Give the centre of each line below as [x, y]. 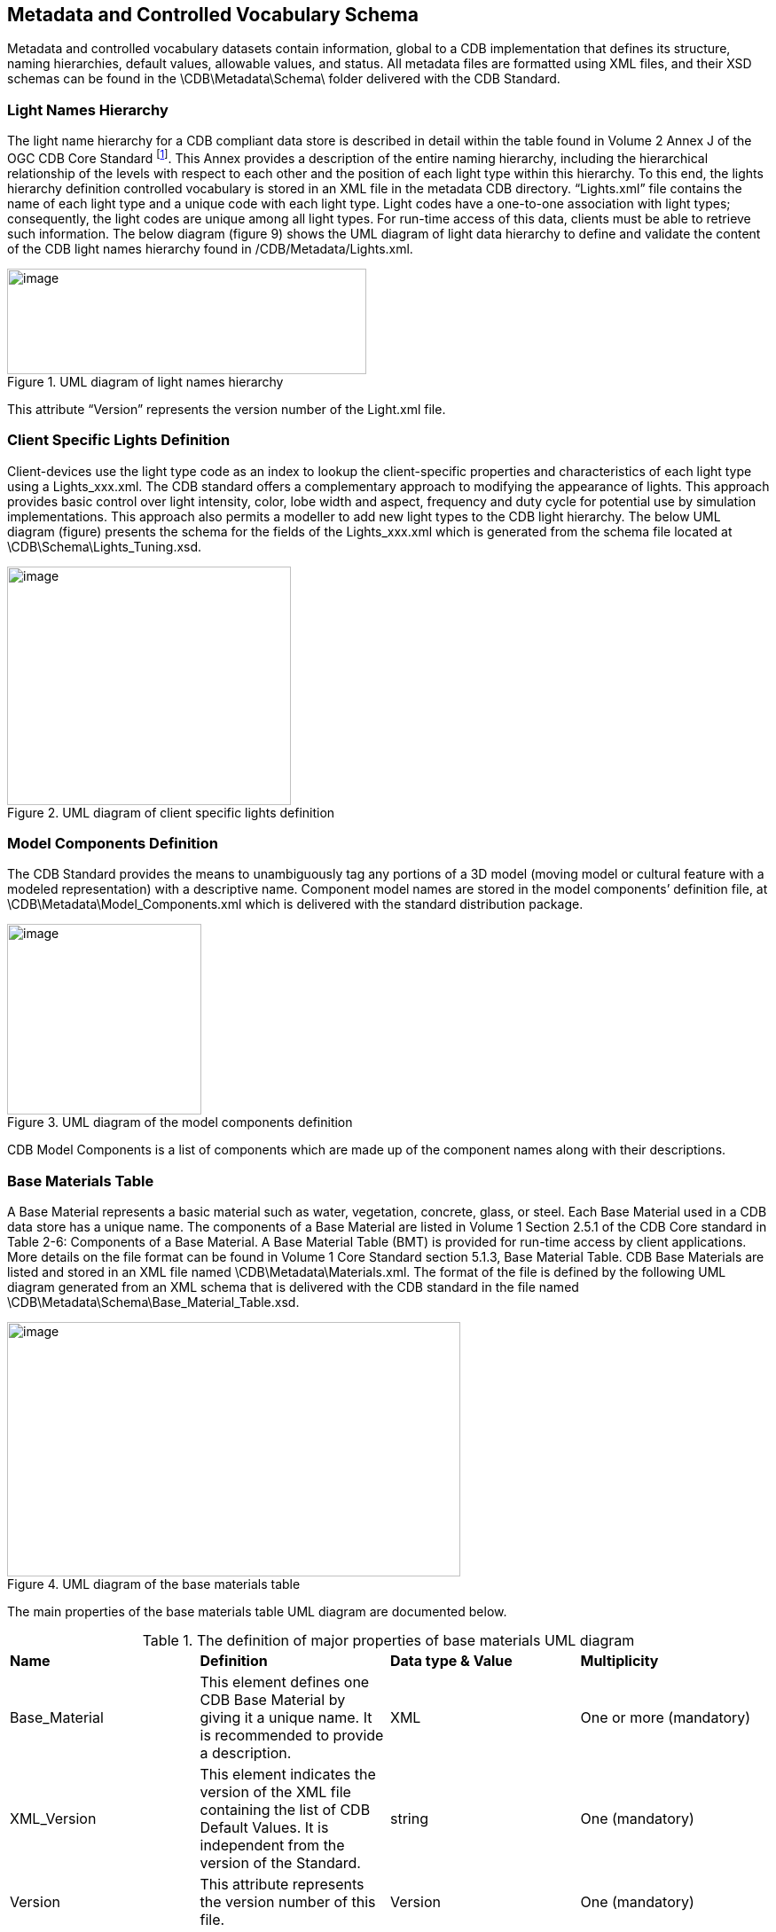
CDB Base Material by [273, 1700]
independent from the [272, 1846]
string [409, 1819]
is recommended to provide [292, 1736]
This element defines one [285, 1682]
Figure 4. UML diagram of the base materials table [154, 1584]
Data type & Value [451, 1661]
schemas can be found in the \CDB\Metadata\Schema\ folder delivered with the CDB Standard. [284, 79]
